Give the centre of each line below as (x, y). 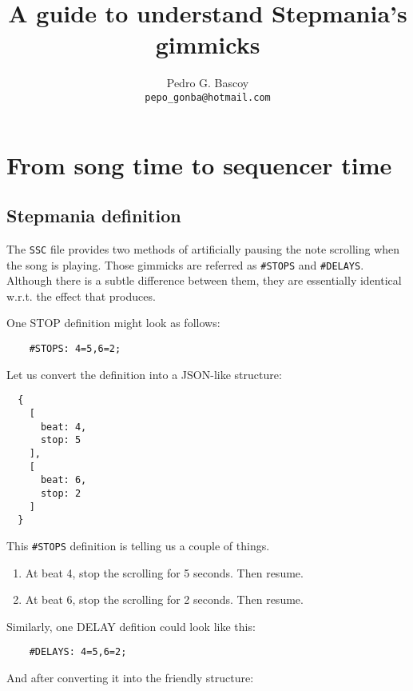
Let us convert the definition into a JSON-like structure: (144, 374)
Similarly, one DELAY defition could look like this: (131, 626)
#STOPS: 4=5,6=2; (75, 349)
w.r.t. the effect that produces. (81, 296)
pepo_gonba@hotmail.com (208, 97)
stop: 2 (61, 493)
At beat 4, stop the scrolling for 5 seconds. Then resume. (164, 572)
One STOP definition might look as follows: (113, 323)
